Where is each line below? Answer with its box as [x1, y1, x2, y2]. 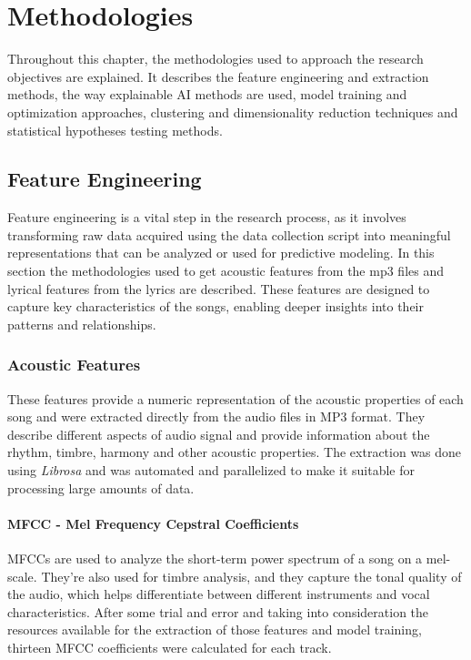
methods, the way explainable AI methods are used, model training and [7, 85, 407, 104]
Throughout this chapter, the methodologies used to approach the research [7, 49, 424, 68]
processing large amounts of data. [7, 478, 195, 497]
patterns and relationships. [7, 314, 156, 333]
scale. [7, 566, 37, 585]
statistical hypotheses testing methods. [7, 120, 223, 139]
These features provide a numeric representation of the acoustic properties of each [7, 389, 464, 408]
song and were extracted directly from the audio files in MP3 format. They [7, 407, 426, 426]
